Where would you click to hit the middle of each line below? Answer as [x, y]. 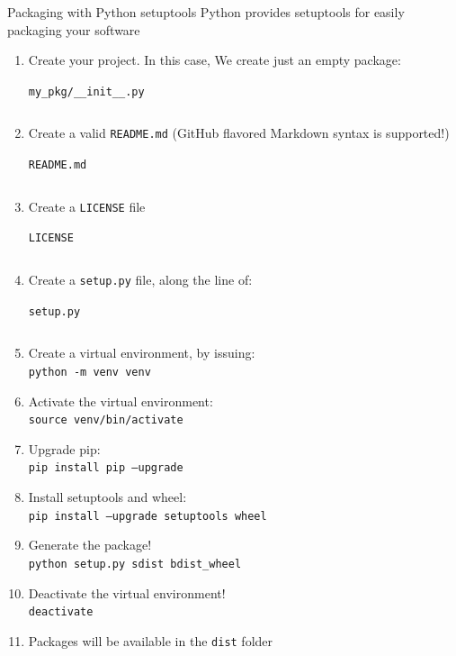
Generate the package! [90, 545]
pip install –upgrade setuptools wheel [148, 516]
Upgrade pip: [64, 448]
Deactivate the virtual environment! [127, 592]
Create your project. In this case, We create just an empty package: [215, 60]
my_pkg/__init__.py [86, 91]
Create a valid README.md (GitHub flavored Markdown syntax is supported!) [239, 133]
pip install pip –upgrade [106, 468]
